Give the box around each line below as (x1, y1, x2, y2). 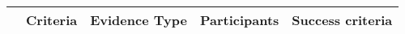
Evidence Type (90, 11, 187, 29)
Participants (199, 11, 279, 29)
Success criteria (292, 11, 393, 29)
